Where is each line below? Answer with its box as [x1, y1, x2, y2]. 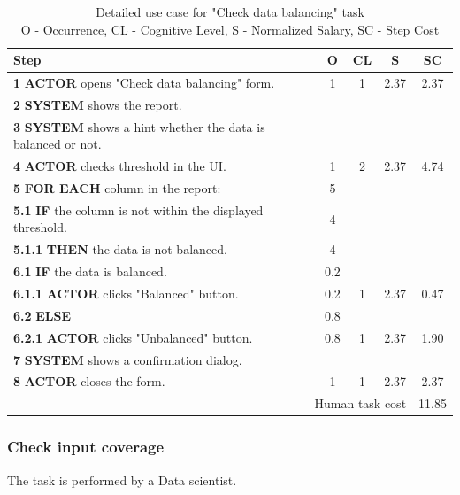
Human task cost [314, 394, 407, 413]
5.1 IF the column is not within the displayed [13, 200, 264, 219]
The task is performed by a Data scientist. [7, 470, 237, 489]
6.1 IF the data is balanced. [13, 262, 167, 281]
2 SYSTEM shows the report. [13, 95, 182, 113]
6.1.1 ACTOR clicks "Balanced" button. [13, 283, 239, 302]
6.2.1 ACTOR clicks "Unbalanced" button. [13, 328, 253, 346]
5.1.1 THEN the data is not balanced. [13, 240, 227, 259]
